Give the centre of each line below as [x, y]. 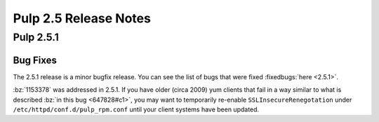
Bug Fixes [35, 60]
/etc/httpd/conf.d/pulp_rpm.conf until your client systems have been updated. [136, 109]
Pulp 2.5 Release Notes [82, 18]
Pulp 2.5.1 [36, 37]
